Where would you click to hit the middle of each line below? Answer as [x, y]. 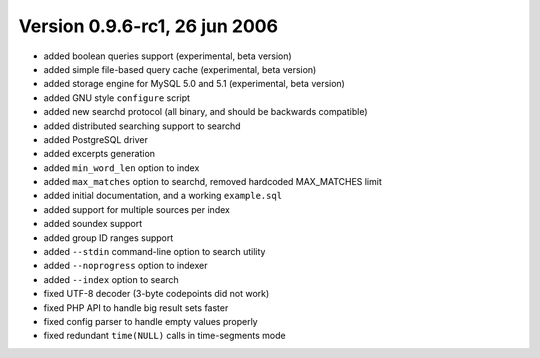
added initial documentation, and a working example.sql [163, 196]
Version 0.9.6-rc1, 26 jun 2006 [148, 26]
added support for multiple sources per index [136, 209]
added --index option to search [111, 279]
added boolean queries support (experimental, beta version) [167, 56]
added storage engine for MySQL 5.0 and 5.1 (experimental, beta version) [194, 84]
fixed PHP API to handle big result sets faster [136, 307]
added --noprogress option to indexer [125, 266]
